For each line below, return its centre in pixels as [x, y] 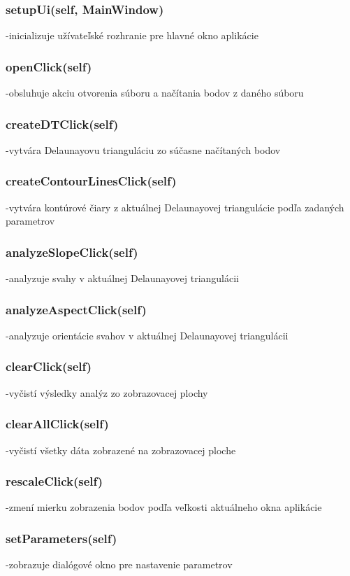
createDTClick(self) [62, 124]
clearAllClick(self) [57, 424]
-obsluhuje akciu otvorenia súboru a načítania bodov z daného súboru [155, 93]
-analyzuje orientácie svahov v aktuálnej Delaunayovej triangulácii [147, 335]
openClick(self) [49, 66]
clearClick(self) [49, 366]
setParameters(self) [61, 538]
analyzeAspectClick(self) [76, 309]
